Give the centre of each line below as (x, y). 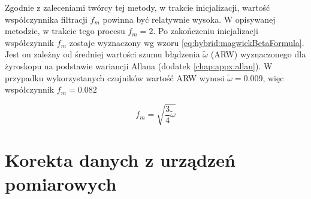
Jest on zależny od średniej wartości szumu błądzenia (102, 54)
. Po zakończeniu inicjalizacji (206, 31)
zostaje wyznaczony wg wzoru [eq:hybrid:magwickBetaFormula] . (187, 42)
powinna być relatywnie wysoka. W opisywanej (189, 19)
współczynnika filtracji (46, 19)
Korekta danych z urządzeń (120, 160)
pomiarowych (61, 183)
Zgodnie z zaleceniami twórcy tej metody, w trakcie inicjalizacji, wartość (138, 7)
